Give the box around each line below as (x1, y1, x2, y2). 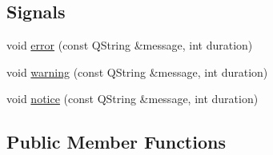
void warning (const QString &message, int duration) (6, 63, 268, 80)
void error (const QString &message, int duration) (6, 37, 253, 54)
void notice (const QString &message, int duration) (6, 90, 259, 107)
